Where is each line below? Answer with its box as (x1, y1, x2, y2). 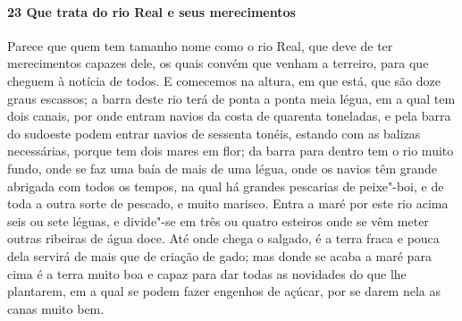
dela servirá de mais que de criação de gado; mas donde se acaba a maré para (7, 246, 432, 265)
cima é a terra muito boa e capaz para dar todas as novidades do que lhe (7, 264, 407, 283)
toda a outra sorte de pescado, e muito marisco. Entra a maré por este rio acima (7, 194, 449, 213)
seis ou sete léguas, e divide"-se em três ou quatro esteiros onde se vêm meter (7, 211, 429, 230)
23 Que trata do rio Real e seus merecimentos (7, 2, 296, 21)
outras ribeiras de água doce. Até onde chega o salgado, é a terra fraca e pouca (7, 229, 440, 248)
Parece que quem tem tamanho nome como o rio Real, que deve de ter (7, 36, 393, 55)
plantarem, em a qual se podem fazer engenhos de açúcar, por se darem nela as (7, 282, 441, 300)
